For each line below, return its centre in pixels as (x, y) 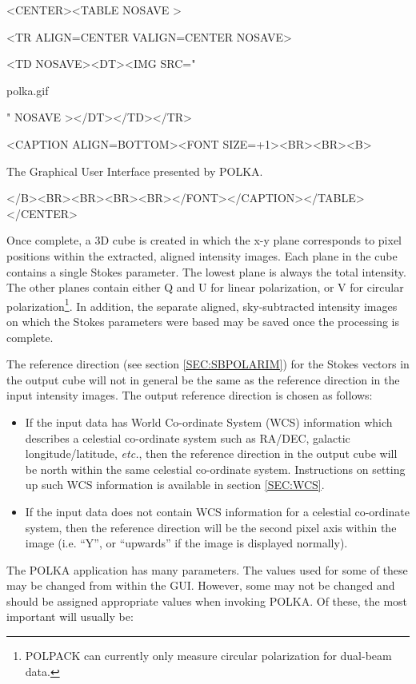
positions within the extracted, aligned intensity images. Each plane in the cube (202, 255)
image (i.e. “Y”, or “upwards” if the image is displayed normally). (186, 543)
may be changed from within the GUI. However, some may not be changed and (201, 585)
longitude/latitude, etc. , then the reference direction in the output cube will (211, 453)
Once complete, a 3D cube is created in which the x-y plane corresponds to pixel (204, 240)
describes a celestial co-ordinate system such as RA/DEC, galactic (188, 437)
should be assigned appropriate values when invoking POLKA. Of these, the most (207, 600)
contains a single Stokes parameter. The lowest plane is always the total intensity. (206, 271)
